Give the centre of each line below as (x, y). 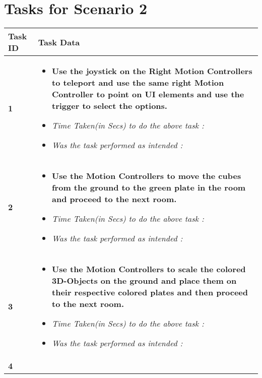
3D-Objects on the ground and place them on (144, 281)
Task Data (59, 42)
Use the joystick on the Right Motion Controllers (152, 71)
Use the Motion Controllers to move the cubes (147, 176)
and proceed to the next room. (114, 199)
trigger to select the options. (110, 106)
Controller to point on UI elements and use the (148, 94)
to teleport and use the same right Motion (138, 83)
